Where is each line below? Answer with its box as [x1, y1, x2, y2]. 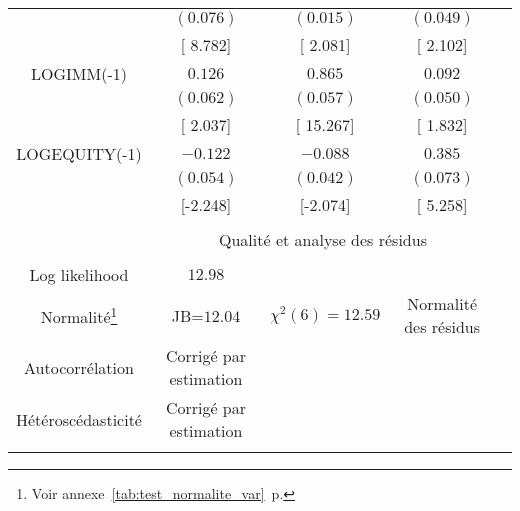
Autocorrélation [24, 355, 134, 379]
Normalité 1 [40, 301, 118, 329]
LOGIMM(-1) [31, 62, 127, 85]
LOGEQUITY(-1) [16, 142, 142, 165]
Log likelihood [29, 263, 129, 286]
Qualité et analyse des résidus [219, 228, 427, 251]
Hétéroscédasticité [16, 407, 142, 431]
